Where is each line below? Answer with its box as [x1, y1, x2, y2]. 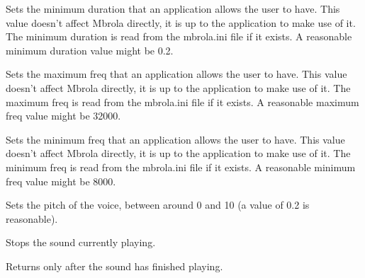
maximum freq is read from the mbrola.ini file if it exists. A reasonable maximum [6, 94, 359, 109]
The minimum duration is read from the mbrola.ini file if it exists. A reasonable [6, 29, 352, 44]
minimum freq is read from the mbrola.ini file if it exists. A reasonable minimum [6, 159, 356, 174]
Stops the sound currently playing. [6, 235, 156, 250]
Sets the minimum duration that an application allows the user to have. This [6, 1, 340, 16]
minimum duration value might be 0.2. [6, 42, 174, 57]
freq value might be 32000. [6, 108, 121, 123]
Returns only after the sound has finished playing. [6, 258, 223, 273]
